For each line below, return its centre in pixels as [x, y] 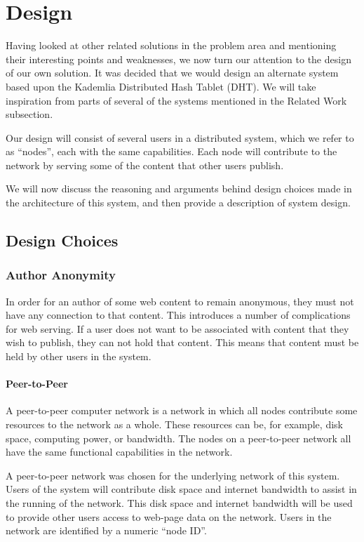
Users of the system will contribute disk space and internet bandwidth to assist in [181, 489]
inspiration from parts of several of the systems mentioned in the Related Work [176, 100]
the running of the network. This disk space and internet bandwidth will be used [179, 502]
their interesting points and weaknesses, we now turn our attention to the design [178, 59]
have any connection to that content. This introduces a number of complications [178, 315]
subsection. [29, 114]
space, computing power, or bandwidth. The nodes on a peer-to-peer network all [178, 438]
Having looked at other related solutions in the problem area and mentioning [171, 45]
